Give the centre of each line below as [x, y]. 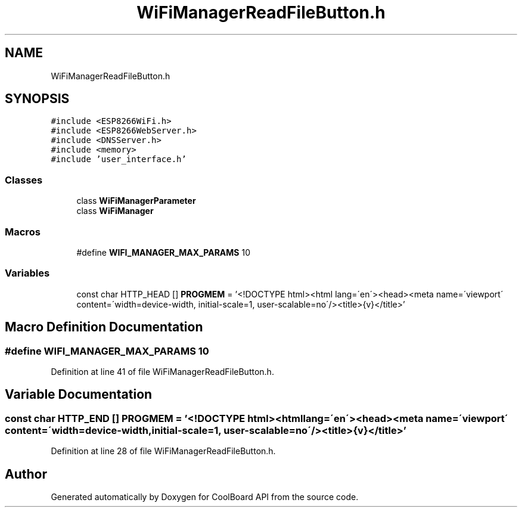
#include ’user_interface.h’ [119, 159]
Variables [27, 273]
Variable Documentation [79, 395]
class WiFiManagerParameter [136, 201]
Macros [23, 232]
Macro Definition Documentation [104, 327]
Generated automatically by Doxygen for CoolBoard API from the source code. [205, 497]
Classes [24, 180]
